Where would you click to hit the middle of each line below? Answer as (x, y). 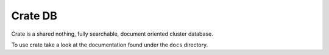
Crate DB (34, 16)
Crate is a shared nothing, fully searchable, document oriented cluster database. (112, 34)
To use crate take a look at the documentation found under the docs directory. (110, 45)
